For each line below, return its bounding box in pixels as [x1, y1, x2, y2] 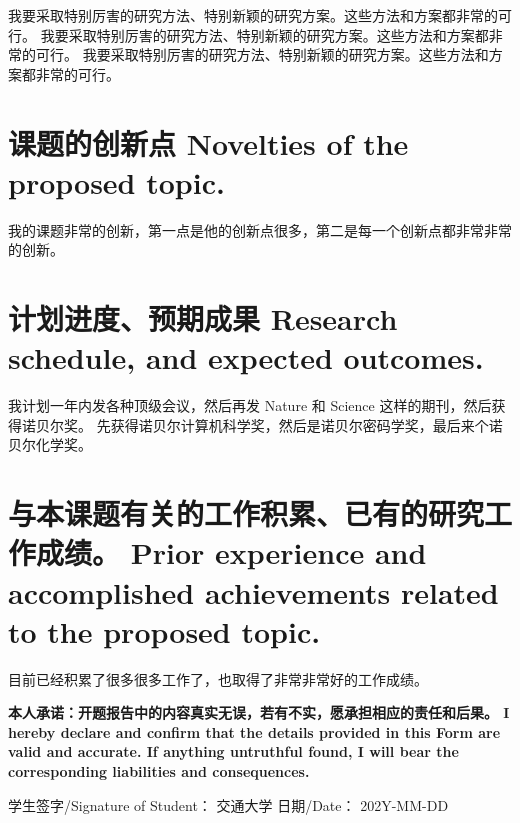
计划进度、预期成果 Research [8, 298, 398, 339]
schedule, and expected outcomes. [8, 337, 484, 378]
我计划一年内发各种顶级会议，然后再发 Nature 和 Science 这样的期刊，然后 [8, 395, 492, 416]
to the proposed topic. [8, 610, 321, 651]
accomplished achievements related [8, 571, 499, 612]
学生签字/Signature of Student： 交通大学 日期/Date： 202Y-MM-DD [8, 794, 449, 815]
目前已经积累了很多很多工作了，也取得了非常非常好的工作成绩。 [8, 668, 428, 689]
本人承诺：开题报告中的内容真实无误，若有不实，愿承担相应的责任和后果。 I [8, 702, 510, 723]
